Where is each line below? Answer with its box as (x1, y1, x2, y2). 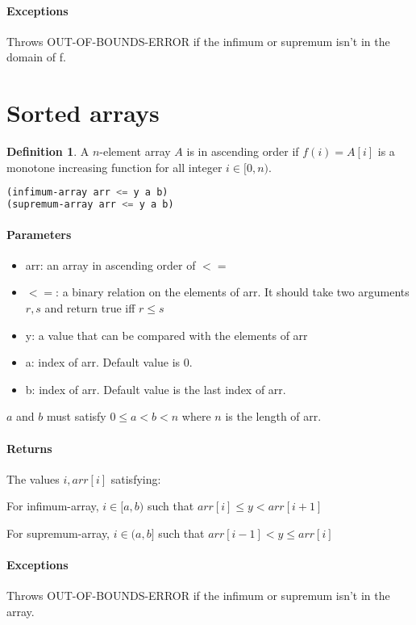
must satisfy (46, 408, 106, 425)
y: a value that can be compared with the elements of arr (25, 326, 308, 343)
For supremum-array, (6, 524, 110, 541)
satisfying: (110, 470, 161, 487)
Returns (6, 439, 52, 456)
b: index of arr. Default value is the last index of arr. (25, 380, 286, 397)
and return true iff (44, 300, 135, 317)
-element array (99, 143, 171, 160)
